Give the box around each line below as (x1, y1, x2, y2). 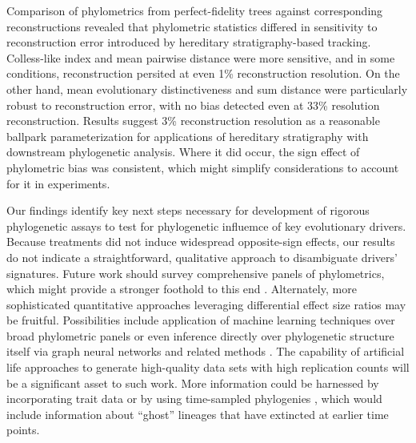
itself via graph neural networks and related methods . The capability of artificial (6, 343, 405, 360)
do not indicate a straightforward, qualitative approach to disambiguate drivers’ (6, 248, 398, 265)
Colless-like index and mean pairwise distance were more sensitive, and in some (6, 49, 395, 66)
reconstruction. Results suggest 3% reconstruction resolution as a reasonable (6, 112, 380, 129)
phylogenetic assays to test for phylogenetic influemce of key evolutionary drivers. (6, 217, 406, 234)
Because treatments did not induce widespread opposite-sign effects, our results (6, 233, 395, 250)
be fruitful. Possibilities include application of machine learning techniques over (6, 312, 395, 328)
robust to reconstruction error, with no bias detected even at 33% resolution (6, 96, 380, 113)
